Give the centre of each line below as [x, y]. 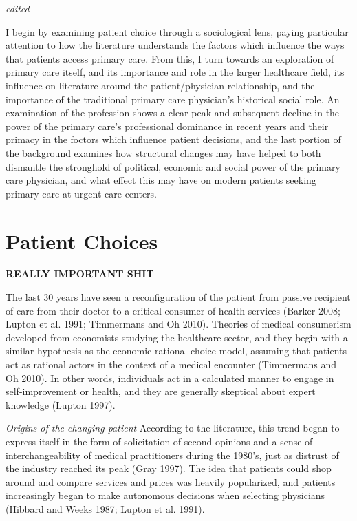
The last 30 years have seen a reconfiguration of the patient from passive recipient [178, 297]
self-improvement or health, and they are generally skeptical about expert [161, 391]
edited [18, 8]
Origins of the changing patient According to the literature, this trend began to [173, 428]
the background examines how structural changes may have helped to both [163, 152]
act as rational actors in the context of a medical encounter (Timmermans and [171, 364]
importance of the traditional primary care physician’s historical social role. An [173, 99]
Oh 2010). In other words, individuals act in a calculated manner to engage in [170, 378]
